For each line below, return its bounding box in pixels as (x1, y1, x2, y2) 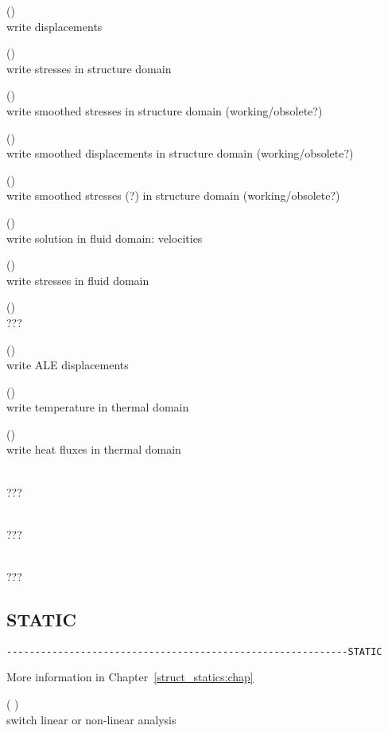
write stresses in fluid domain (6, 271, 149, 288)
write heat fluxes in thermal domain (6, 441, 181, 458)
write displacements (6, 18, 103, 34)
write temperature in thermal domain (6, 399, 189, 415)
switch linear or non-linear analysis (6, 711, 177, 727)
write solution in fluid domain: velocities (6, 229, 203, 246)
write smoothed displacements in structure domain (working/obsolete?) (6, 145, 354, 162)
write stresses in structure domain (6, 60, 172, 76)
